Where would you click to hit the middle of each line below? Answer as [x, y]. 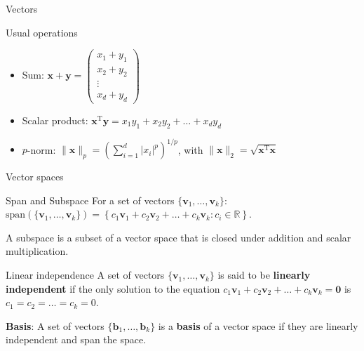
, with [190, 149]
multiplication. [37, 251]
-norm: [41, 149]
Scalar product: [55, 120]
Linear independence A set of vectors [85, 275]
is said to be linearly [264, 275]
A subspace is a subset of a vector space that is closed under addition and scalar [178, 237]
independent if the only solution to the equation [113, 288]
